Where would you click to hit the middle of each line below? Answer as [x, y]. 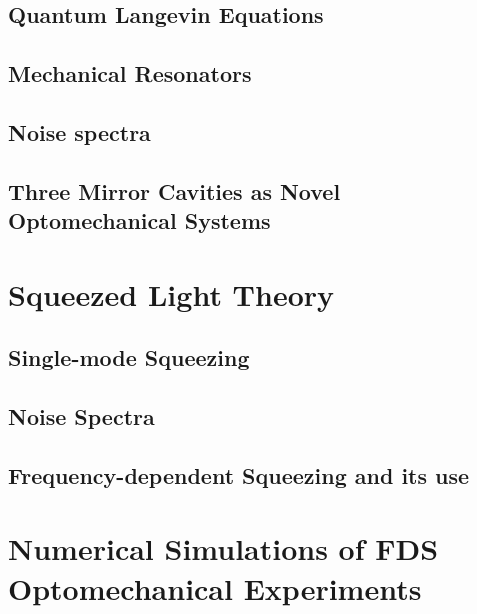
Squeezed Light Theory [171, 293]
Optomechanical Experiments [215, 587]
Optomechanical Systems [139, 220]
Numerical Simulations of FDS [223, 548]
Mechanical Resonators [130, 73]
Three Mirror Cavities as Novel [174, 190]
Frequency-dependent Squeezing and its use [239, 474]
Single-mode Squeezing [129, 357]
